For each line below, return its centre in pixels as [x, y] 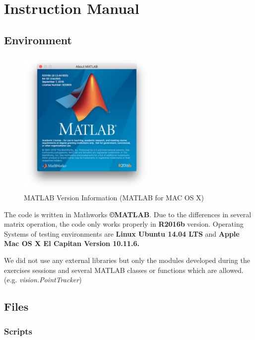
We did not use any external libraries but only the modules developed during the [127, 260]
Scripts [18, 331]
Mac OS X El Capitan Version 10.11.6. [72, 243]
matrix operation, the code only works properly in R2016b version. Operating [124, 224]
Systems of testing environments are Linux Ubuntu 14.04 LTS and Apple [122, 233]
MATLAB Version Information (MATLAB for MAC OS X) [114, 198]
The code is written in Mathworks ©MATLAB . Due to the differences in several [128, 214]
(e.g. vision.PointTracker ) [43, 280]
